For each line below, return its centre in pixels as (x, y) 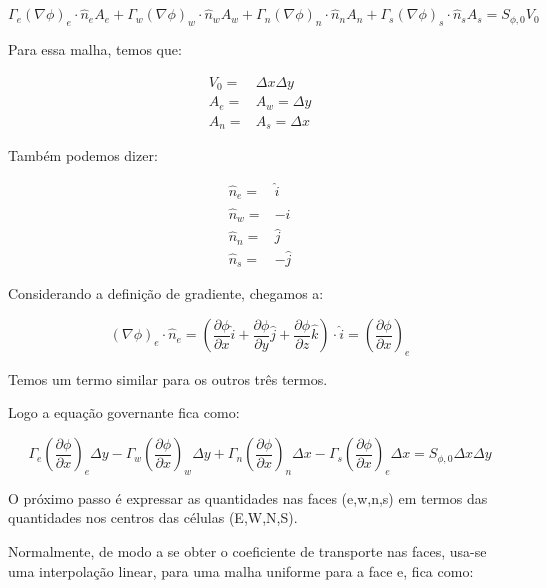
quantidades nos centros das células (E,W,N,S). (153, 517)
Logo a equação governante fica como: (124, 412)
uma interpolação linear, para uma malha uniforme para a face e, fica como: (241, 570)
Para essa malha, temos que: (95, 49)
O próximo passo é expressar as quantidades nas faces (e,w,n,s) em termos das (248, 497)
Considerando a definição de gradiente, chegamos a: (166, 293)
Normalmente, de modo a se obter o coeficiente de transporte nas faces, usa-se (247, 551)
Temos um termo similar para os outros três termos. (168, 378)
